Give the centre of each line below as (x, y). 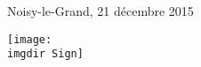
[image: (30, 39)
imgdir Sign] (45, 54)
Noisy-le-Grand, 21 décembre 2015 (100, 11)
